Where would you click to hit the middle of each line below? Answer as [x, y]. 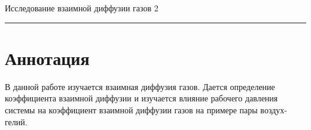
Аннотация [47, 58]
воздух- [274, 109]
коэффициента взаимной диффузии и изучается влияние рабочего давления [141, 98]
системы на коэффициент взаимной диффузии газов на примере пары [131, 109]
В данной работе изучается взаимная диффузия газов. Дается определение [140, 86]
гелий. [16, 121]
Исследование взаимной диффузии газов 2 [82, 8]
